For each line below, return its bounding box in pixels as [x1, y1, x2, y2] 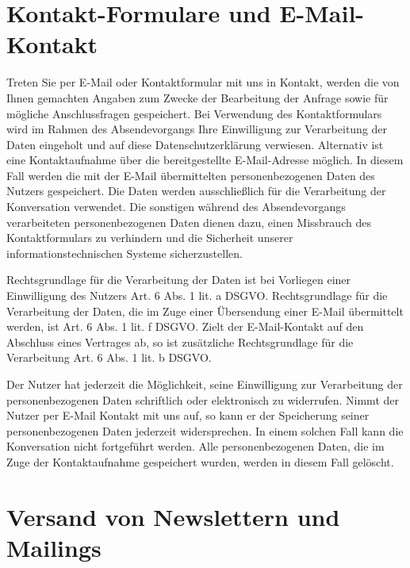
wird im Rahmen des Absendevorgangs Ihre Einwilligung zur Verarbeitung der [6, 121, 388, 137]
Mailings [6, 531, 102, 563]
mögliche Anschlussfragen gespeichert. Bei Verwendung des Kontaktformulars [6, 105, 382, 121]
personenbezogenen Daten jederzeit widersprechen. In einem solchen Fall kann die [6, 422, 404, 439]
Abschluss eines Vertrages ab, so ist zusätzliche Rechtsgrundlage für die [6, 333, 354, 350]
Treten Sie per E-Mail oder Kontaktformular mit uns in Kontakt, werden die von [6, 74, 400, 90]
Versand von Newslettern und [6, 500, 340, 532]
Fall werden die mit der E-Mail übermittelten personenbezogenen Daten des [6, 167, 375, 183]
